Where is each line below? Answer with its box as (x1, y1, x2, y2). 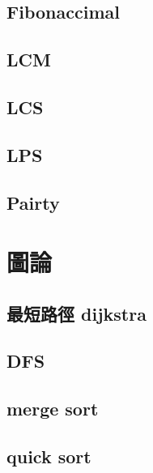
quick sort (6, 444, 91, 469)
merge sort (6, 396, 99, 421)
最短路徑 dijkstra (6, 300, 147, 326)
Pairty (6, 190, 60, 215)
